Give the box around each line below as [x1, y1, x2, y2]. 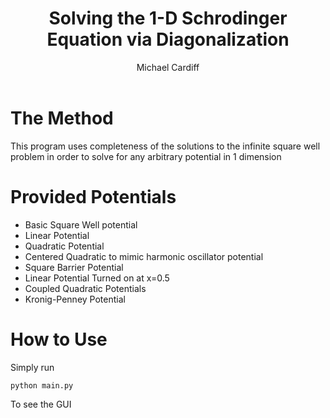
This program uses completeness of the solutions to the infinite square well [10, 140, 321, 152]
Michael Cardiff [136, 61, 200, 73]
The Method [10, 107, 114, 129]
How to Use [10, 328, 108, 351]
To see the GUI [10, 398, 72, 410]
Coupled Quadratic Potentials [24, 282, 147, 294]
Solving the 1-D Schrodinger [48, 7, 288, 30]
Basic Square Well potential [24, 218, 138, 231]
